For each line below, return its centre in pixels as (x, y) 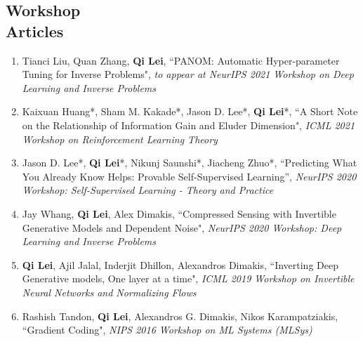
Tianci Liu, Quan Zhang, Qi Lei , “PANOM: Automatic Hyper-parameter (181, 60)
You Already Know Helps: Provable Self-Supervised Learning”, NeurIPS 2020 (189, 176)
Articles (35, 31)
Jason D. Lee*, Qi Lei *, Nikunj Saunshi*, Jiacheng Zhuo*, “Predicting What (190, 163)
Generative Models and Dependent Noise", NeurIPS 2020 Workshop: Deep (182, 227)
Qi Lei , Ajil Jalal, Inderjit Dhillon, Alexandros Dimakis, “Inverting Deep (180, 264)
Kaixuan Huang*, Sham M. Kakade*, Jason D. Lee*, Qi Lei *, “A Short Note (190, 111)
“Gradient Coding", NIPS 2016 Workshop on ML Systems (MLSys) (167, 330)
